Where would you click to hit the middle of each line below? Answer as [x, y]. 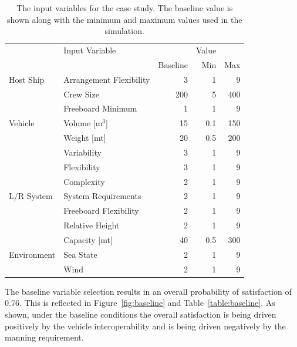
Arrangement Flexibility [107, 79]
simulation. [124, 31]
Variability [82, 152]
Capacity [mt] [88, 240]
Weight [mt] [85, 138]
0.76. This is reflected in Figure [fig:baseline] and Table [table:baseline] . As [140, 303]
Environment [32, 254]
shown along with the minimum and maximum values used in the [125, 19]
